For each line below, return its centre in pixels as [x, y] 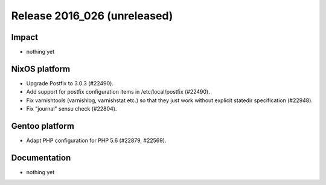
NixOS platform [41, 69]
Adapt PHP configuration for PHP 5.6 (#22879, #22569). [96, 141]
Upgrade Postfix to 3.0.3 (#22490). [70, 83]
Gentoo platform [43, 126]
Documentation [41, 157]
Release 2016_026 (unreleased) [92, 16]
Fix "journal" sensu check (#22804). [72, 109]
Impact [25, 37]
